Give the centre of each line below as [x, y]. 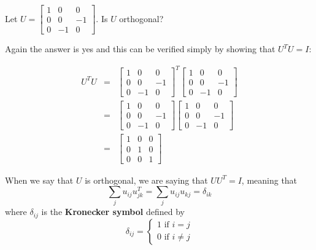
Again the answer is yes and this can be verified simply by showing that [140, 49]
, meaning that [269, 180]
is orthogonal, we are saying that [146, 180]
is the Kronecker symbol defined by [113, 212]
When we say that [39, 180]
